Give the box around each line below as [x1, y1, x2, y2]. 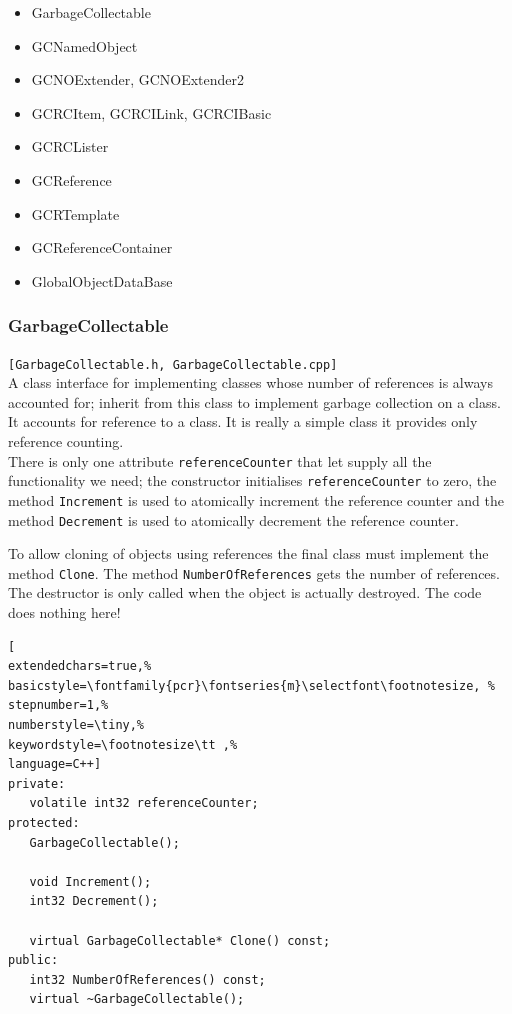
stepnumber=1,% [8, 698, 109, 713]
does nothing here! [8, 602, 121, 623]
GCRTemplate [31, 203, 120, 224]
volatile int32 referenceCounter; [29, 796, 259, 811]
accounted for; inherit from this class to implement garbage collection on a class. [8, 391, 501, 412]
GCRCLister [31, 136, 109, 157]
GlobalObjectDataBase [31, 270, 173, 291]
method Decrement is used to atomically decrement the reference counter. [8, 509, 459, 530]
